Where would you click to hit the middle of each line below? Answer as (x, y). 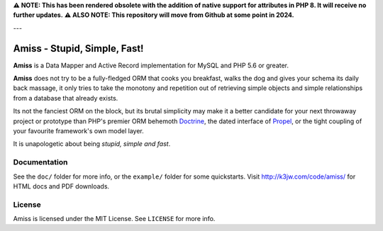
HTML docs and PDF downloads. (61, 186)
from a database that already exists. (66, 98)
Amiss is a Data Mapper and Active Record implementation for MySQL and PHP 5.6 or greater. (151, 65)
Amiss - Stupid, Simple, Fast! (78, 49)
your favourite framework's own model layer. (79, 131)
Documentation (40, 162)
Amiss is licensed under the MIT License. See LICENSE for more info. (114, 219)
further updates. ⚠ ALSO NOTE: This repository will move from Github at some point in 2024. (154, 15)
